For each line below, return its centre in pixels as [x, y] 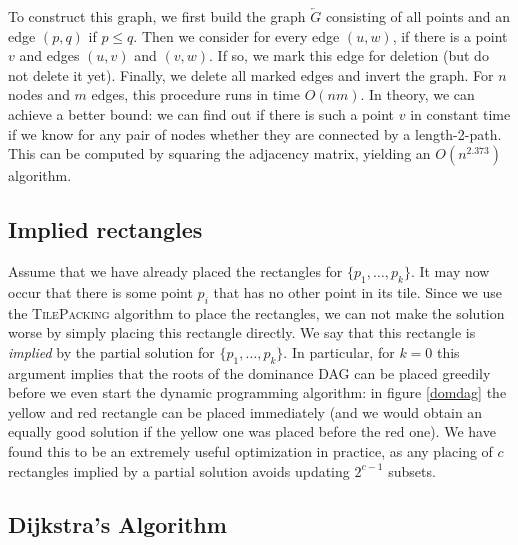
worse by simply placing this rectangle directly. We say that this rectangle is [242, 332]
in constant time [460, 113]
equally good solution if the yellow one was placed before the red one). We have [252, 431]
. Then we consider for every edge [236, 35]
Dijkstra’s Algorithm [117, 524]
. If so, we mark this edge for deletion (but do [349, 55]
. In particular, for [339, 351]
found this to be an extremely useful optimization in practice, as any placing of [250, 450]
